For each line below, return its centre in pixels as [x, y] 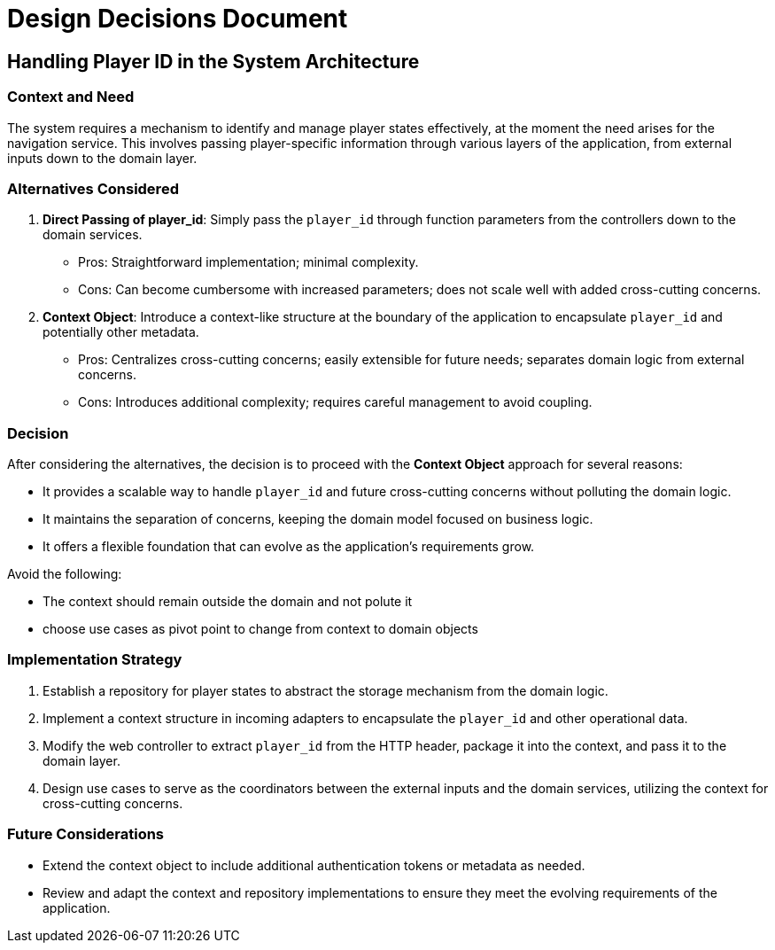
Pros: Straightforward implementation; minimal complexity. [248, 262]
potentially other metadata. [121, 332]
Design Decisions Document [178, 19]
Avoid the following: [65, 574]
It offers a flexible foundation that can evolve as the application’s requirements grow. [289, 547]
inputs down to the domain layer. [102, 158]
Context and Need [71, 97]
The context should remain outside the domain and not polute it [228, 602]
